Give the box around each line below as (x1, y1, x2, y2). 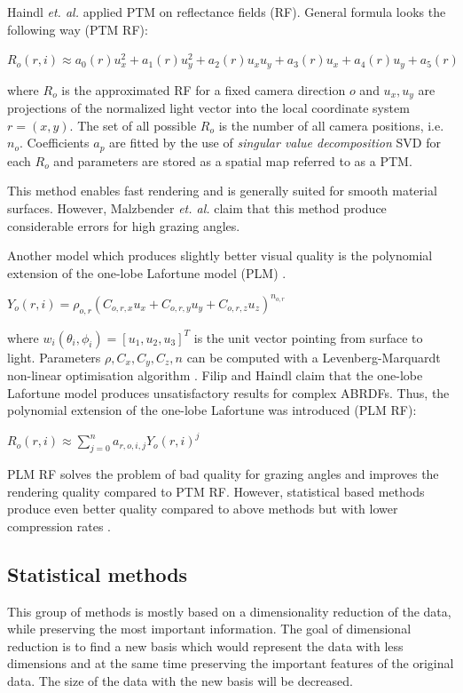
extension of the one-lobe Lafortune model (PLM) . (7, 263, 286, 282)
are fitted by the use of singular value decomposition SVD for (109, 133, 441, 152)
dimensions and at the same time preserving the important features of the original (7, 654, 454, 673)
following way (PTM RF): (7, 20, 148, 38)
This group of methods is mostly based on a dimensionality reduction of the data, (7, 601, 451, 620)
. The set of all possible (69, 115, 197, 134)
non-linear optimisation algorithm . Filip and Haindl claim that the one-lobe (7, 366, 423, 385)
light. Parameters (7, 347, 101, 366)
